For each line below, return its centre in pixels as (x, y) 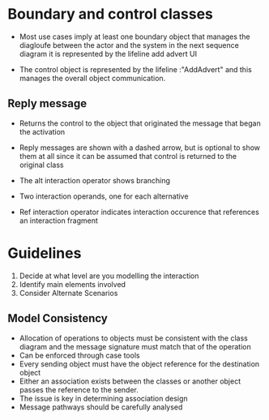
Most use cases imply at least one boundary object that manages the (134, 36)
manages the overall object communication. (92, 78)
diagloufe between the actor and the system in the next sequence (129, 45)
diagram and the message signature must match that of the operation (135, 346)
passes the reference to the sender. (79, 389)
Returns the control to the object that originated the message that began (140, 123)
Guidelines (45, 253)
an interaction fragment (59, 221)
